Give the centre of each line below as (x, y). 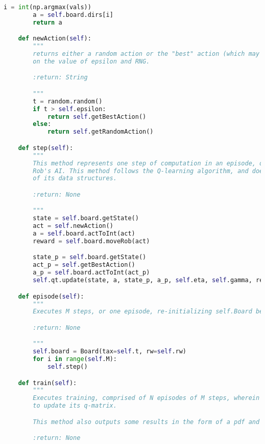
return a (47, 22)
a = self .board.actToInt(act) (84, 234)
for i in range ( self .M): (75, 359)
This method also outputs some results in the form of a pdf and (146, 422)
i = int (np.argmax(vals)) (47, 7)
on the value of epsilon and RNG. (91, 61)
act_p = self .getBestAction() (84, 265)
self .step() (67, 367)
